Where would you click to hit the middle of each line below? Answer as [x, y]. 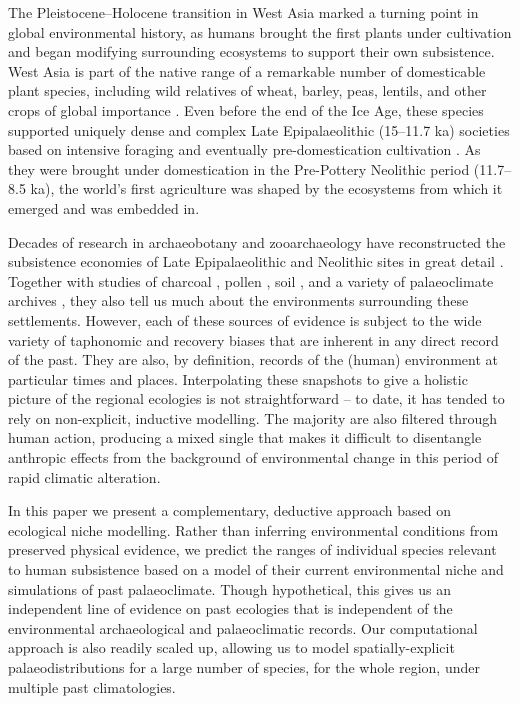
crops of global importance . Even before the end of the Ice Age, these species [246, 109]
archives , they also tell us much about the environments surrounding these [238, 300]
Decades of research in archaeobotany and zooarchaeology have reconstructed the [257, 241]
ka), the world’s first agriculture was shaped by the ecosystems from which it [266, 188]
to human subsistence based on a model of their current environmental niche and [256, 569]
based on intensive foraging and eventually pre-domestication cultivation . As [244, 149]
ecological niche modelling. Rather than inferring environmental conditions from [253, 529]
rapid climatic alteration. [84, 476]
